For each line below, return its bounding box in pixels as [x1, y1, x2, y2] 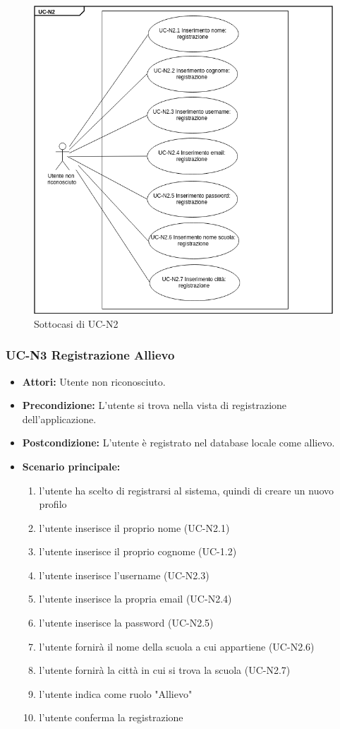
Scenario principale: [22, 458, 121, 473]
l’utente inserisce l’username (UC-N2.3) [39, 567, 210, 582]
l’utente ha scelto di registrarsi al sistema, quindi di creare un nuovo [39, 482, 334, 497]
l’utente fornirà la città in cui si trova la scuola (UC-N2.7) [39, 663, 291, 677]
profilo [39, 497, 67, 511]
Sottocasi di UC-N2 [34, 316, 119, 331]
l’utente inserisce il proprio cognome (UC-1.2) [39, 544, 237, 559]
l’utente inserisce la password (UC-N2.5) [39, 615, 214, 630]
